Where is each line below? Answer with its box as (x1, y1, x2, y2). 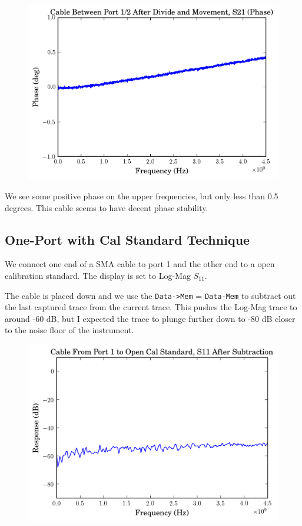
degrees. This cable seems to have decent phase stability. (5, 201, 208, 213)
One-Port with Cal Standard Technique (5, 230, 250, 248)
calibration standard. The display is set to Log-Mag (5, 269, 191, 281)
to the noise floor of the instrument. (5, 324, 134, 336)
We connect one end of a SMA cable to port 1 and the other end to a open (5, 258, 275, 270)
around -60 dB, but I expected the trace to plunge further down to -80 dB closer (5, 312, 296, 324)
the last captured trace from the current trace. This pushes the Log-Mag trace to (5, 301, 297, 313)
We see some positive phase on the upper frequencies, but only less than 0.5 (5, 189, 278, 202)
